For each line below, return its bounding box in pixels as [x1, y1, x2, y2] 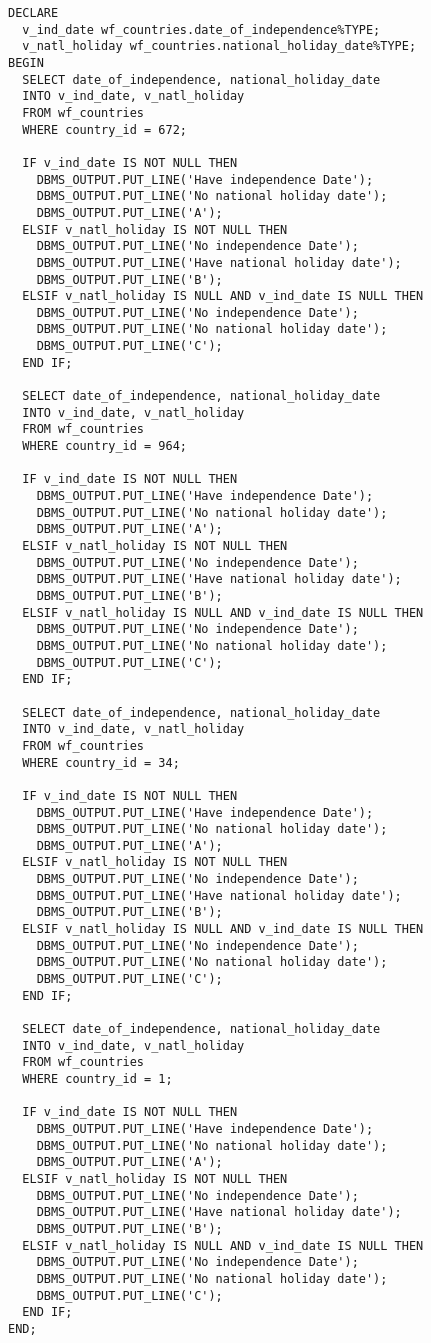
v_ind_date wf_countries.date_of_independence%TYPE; [22, 22, 381, 37]
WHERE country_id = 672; [22, 122, 187, 137]
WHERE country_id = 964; [22, 439, 187, 454]
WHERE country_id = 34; [22, 755, 180, 770]
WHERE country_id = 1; [22, 1072, 173, 1086]
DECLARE [8, 6, 59, 20]
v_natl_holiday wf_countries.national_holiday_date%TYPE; [22, 39, 417, 54]
